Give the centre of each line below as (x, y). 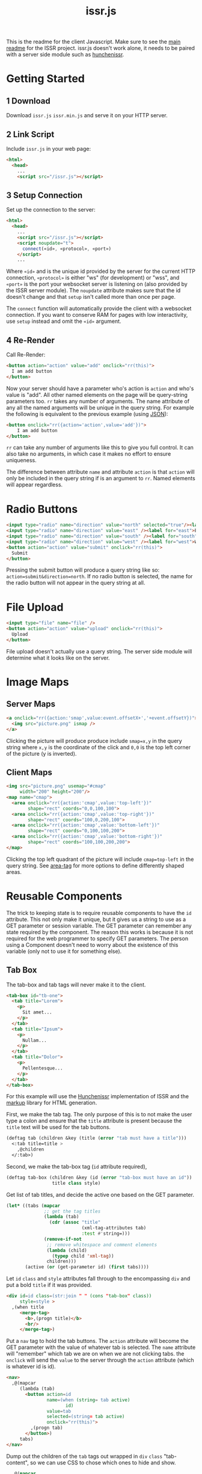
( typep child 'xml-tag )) (83, 1256)
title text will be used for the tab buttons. (59, 1127)
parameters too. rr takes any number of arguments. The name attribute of (98, 401)
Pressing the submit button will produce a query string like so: (83, 570)
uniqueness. (22, 460)
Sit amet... (37, 1012)
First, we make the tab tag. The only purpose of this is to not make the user (99, 1115)
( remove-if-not (63, 1239)
